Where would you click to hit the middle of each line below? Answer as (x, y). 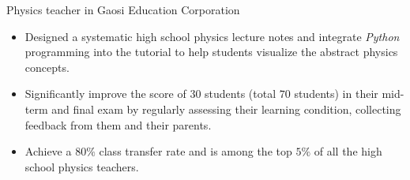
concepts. (47, 67)
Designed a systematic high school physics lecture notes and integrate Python (212, 36)
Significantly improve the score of (105, 94)
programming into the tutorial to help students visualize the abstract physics (211, 52)
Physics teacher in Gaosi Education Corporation (123, 9)
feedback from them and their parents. (118, 124)
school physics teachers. (82, 166)
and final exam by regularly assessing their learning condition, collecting (226, 109)
